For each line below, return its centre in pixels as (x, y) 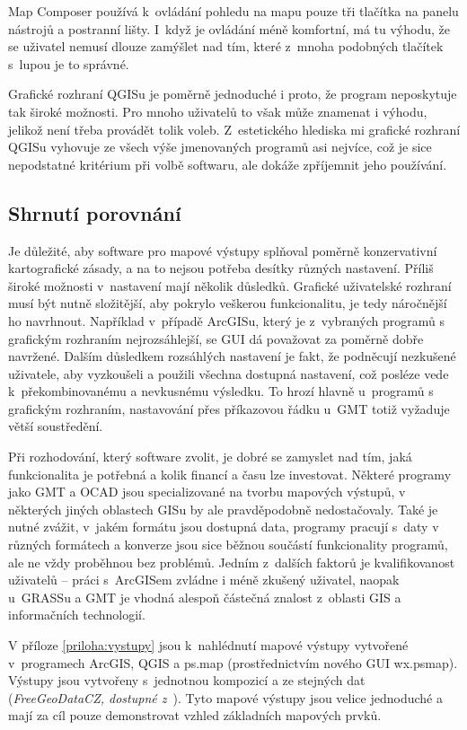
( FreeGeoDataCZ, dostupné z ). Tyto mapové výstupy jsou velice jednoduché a (225, 697)
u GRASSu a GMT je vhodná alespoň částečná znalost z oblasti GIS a (205, 597)
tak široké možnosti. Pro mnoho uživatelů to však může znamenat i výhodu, (218, 111)
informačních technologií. (77, 615)
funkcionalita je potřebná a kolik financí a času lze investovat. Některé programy (230, 474)
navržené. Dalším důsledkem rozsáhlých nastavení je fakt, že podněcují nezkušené (232, 356)
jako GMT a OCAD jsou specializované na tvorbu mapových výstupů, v (207, 492)
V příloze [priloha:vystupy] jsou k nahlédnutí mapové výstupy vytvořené (208, 645)
